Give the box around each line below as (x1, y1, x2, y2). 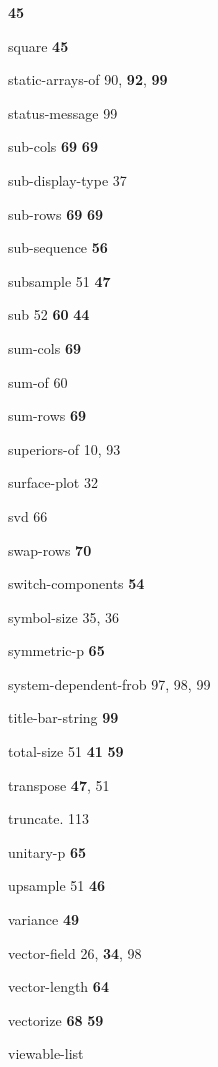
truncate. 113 (8, 808, 89, 829)
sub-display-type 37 (8, 169, 127, 190)
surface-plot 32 (8, 472, 98, 493)
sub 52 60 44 (8, 304, 90, 325)
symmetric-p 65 (8, 640, 105, 661)
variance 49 (8, 909, 79, 930)
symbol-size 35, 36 (8, 606, 119, 627)
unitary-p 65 (8, 841, 87, 862)
